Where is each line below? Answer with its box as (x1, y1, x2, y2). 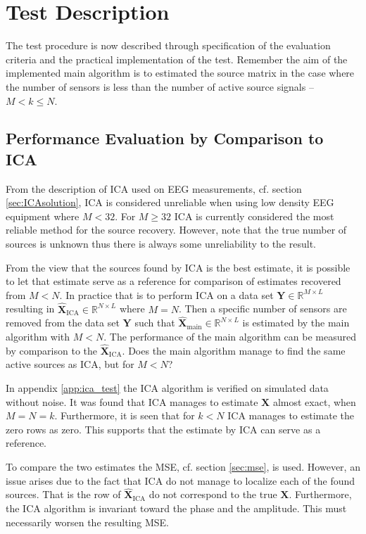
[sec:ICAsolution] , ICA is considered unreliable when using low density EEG (6, 195, 334, 210)
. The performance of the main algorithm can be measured (103, 329, 356, 344)
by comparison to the (6, 343, 98, 357)
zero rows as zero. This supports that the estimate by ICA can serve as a (6, 421, 321, 436)
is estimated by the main (242, 315, 350, 330)
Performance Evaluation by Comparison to (6, 127, 324, 149)
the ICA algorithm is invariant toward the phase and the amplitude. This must (6, 501, 347, 516)
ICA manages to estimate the (227, 408, 354, 423)
